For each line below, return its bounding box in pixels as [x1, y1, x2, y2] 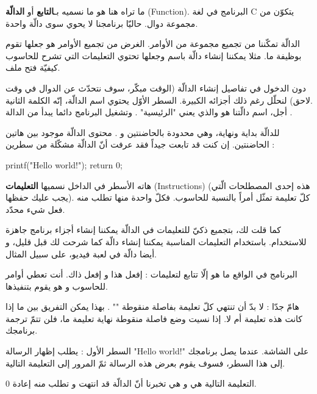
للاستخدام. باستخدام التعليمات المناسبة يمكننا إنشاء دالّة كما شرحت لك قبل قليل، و [5, 235, 307, 248]
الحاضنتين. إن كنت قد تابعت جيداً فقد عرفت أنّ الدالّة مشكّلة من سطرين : [5, 138, 275, 151]
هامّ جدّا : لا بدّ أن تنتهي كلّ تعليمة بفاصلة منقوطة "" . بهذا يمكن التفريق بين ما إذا [5, 300, 299, 313]
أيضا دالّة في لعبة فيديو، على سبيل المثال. [5, 247, 157, 260]
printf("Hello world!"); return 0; [5, 158, 123, 171]
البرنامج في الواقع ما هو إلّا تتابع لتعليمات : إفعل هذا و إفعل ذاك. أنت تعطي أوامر [5, 268, 297, 281]
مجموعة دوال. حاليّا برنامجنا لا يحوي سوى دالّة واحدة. [5, 16, 198, 29]
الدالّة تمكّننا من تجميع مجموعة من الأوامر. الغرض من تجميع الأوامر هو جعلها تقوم [5, 37, 301, 50]
